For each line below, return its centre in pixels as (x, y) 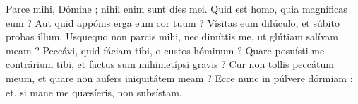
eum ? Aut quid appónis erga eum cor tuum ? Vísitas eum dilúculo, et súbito (173, 22)
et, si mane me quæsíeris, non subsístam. (94, 92)
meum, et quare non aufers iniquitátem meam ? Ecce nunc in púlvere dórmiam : (179, 77)
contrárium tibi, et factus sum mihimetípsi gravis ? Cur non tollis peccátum (170, 64)
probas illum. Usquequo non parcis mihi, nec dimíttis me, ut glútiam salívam (172, 36)
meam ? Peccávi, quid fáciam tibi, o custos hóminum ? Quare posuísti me (165, 50)
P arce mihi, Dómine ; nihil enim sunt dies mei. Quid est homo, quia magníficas (177, 8)
